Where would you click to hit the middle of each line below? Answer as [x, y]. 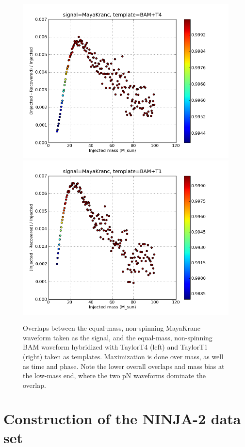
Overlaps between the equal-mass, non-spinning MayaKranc [112, 328]
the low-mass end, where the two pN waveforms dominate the [114, 375]
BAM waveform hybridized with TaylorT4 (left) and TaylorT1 [115, 347]
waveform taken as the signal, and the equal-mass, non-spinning [118, 337]
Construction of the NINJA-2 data [122, 418]
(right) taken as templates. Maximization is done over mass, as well [123, 356]
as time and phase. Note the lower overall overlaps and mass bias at [124, 366]
